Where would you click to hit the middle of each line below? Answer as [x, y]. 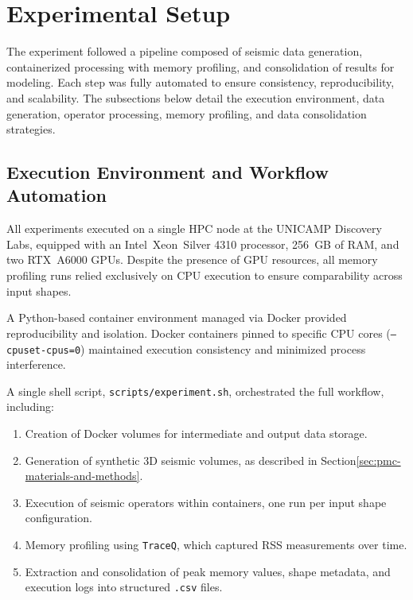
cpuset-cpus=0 [44, 350]
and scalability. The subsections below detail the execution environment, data [196, 97]
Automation [56, 195]
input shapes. [39, 290]
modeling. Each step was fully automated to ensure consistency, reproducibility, [201, 82]
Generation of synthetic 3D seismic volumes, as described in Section [191, 460]
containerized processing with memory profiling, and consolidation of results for [201, 66]
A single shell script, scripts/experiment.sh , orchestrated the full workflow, [195, 391]
